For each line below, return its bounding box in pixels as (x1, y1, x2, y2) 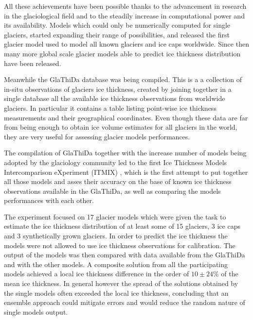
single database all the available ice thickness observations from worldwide (4, 93, 225, 103)
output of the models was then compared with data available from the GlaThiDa (4, 250, 245, 260)
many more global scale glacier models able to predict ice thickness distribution (4, 48, 241, 58)
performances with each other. (4, 195, 94, 205)
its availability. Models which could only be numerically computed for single (4, 20, 231, 30)
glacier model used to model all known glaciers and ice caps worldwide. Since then (4, 39, 249, 49)
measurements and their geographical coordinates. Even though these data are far (4, 112, 248, 122)
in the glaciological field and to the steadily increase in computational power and (4, 10, 245, 20)
